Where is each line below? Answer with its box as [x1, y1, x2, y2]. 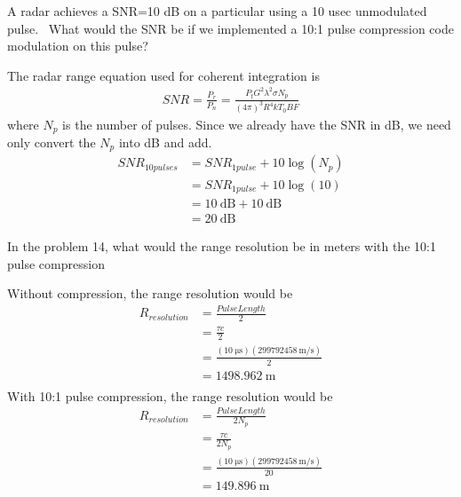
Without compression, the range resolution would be [7, 284, 293, 303]
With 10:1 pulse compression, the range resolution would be [7, 386, 333, 405]
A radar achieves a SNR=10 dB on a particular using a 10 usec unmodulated [7, 2, 427, 20]
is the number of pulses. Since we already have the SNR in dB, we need [62, 114, 451, 133]
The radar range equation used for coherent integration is [7, 66, 320, 84]
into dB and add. [118, 133, 212, 152]
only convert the [7, 133, 96, 152]
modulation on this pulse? [7, 36, 148, 55]
